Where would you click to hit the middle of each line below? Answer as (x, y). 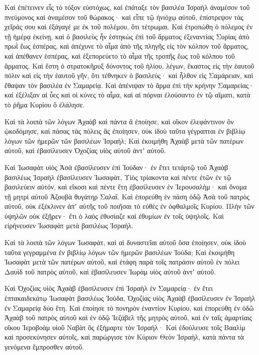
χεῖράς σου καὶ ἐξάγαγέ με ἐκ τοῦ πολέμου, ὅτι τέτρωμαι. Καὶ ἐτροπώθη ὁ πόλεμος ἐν (129, 27)
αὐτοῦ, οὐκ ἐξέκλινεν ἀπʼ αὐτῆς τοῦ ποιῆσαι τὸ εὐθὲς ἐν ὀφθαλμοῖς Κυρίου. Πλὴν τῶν (129, 206)
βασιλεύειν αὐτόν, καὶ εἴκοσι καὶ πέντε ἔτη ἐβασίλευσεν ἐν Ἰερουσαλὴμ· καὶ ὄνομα (126, 187)
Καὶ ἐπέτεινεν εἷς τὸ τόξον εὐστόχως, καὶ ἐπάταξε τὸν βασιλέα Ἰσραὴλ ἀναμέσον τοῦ (127, 7)
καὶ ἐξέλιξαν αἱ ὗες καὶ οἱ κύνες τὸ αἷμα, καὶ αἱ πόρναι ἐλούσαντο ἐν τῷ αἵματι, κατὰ (128, 95)
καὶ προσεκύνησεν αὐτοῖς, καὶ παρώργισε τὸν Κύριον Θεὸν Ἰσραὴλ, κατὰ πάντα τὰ (124, 337)
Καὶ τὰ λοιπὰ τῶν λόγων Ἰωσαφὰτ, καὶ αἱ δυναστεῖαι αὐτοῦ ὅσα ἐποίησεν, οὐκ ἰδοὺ (125, 242)
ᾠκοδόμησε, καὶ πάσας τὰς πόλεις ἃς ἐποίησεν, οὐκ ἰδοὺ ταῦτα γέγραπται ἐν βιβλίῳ (125, 131)
